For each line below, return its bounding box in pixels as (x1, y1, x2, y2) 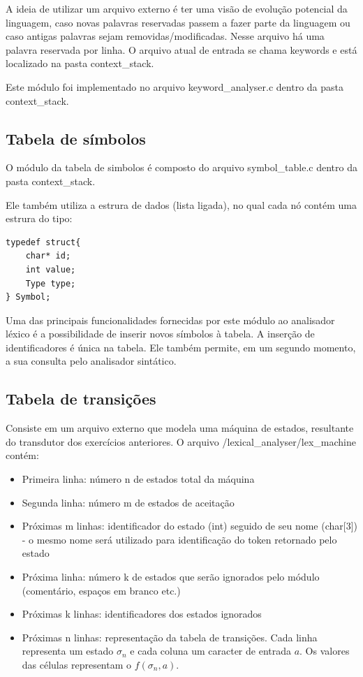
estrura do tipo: (6, 211, 73, 226)
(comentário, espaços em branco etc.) (22, 583, 181, 597)
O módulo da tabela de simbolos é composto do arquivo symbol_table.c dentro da (6, 160, 357, 175)
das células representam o (22, 657, 132, 671)
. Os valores (299, 643, 350, 658)
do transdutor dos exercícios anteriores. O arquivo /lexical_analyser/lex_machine (6, 434, 356, 449)
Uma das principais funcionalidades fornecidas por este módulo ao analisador (6, 312, 335, 327)
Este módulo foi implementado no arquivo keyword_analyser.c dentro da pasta (6, 79, 343, 94)
